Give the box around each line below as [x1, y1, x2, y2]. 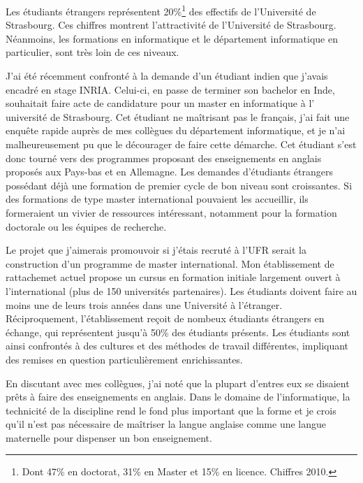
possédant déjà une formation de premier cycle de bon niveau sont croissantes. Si [6, 178, 353, 192]
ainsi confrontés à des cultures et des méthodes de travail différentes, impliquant [6, 338, 349, 353]
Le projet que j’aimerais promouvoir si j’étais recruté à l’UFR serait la [6, 243, 306, 257]
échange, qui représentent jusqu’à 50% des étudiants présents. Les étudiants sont [6, 324, 350, 339]
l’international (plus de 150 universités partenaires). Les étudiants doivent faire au [6, 283, 357, 298]
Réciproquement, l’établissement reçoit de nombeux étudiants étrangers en [6, 311, 325, 326]
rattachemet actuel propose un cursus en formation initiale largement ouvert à [6, 270, 341, 284]
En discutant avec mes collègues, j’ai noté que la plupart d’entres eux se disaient [6, 375, 350, 390]
